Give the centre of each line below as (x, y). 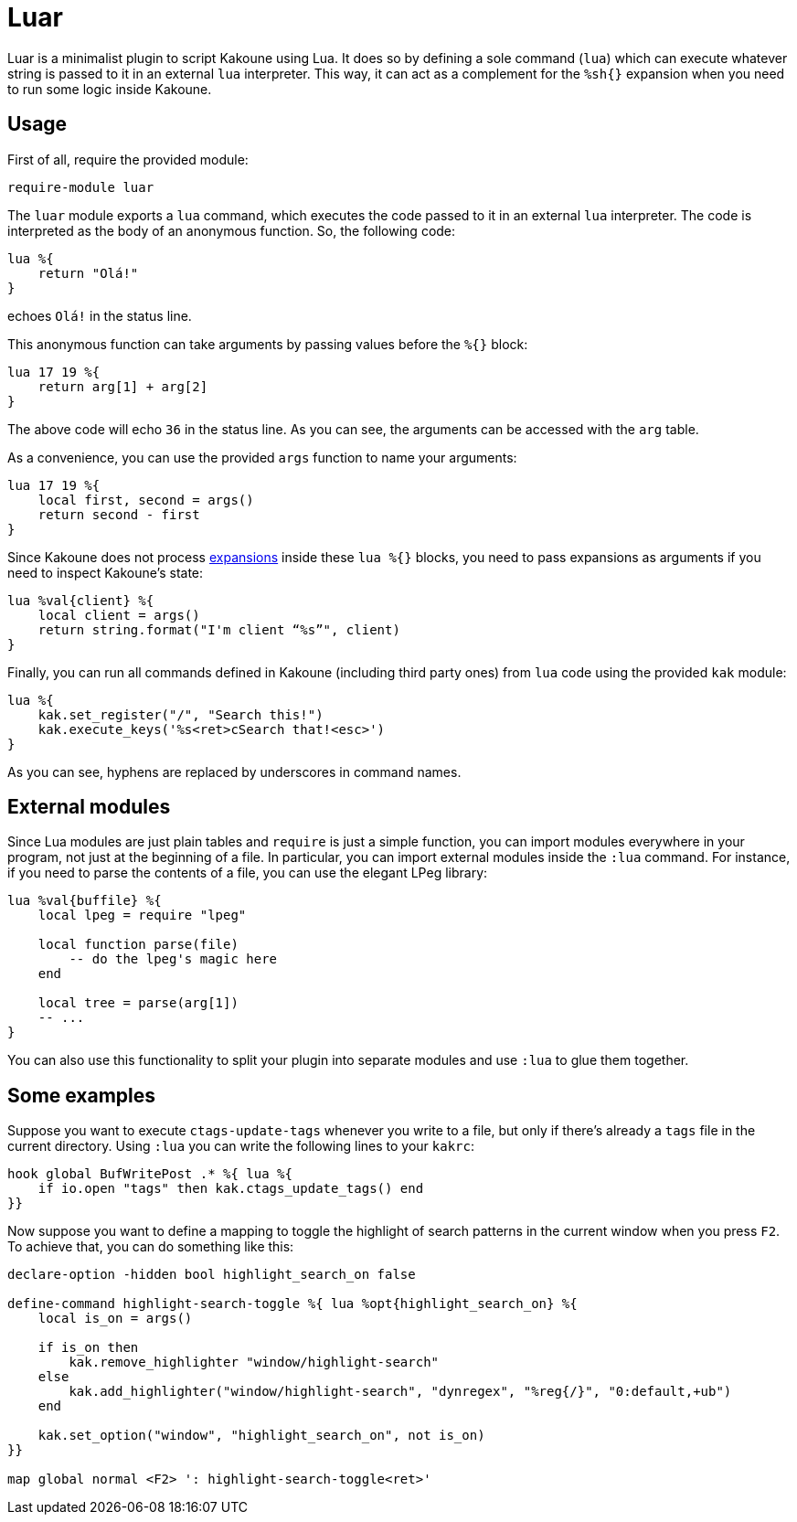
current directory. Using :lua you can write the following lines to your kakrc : (241, 1146)
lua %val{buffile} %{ (85, 901)
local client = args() (119, 615)
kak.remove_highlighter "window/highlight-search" (254, 1362)
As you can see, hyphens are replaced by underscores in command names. (234, 772)
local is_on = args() (115, 1319)
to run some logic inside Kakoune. (110, 89)
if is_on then (88, 1348)
